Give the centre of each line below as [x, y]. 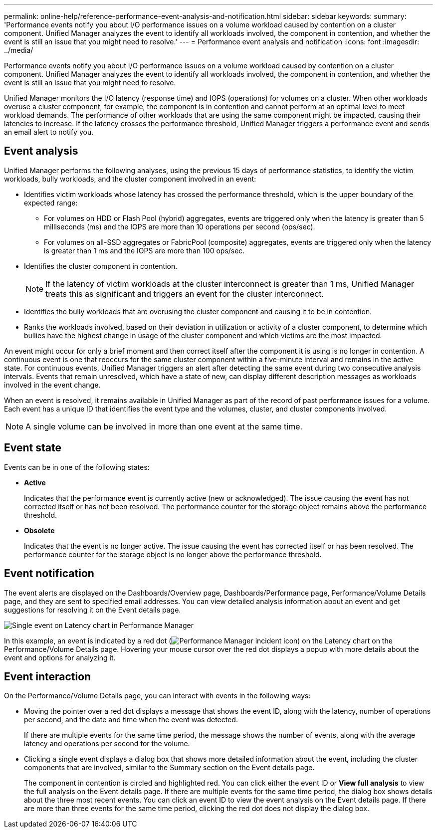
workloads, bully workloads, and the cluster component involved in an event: [130, 179]
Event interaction [48, 676]
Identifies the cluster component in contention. [101, 266]
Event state [33, 448]
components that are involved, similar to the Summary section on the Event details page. [169, 768]
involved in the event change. [52, 385]
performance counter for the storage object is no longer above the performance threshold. [173, 554]
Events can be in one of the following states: [77, 467]
